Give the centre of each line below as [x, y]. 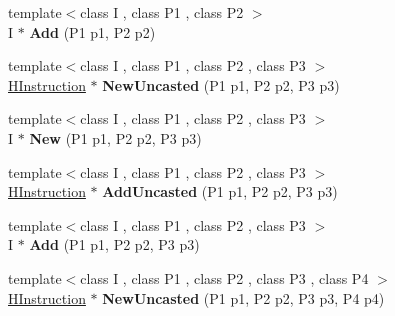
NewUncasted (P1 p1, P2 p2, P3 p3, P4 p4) [243, 297]
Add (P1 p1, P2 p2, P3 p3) [114, 244]
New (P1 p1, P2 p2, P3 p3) [115, 137]
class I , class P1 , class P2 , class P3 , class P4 [224, 277]
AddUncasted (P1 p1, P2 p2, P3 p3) [220, 191]
